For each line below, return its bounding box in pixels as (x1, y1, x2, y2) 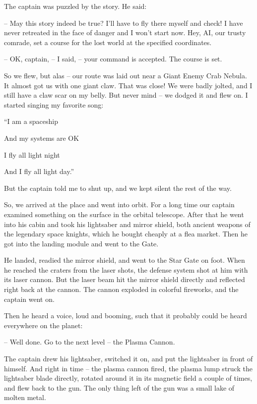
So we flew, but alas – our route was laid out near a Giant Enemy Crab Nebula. (4, 70, 247, 80)
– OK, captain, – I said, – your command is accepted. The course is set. (4, 54, 222, 64)
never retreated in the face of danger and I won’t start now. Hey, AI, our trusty (4, 27, 246, 38)
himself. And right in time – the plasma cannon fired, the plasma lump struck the (4, 363, 253, 373)
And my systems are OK (4, 132, 79, 143)
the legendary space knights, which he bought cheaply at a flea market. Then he (4, 229, 248, 239)
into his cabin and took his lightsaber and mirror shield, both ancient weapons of (4, 219, 251, 229)
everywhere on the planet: (4, 320, 83, 330)
